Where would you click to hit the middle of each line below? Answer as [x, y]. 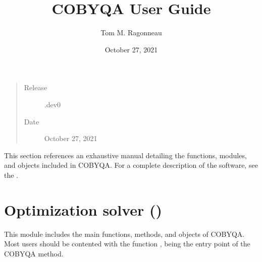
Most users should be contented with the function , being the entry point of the [127, 244]
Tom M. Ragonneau [131, 32]
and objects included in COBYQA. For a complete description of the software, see [131, 165]
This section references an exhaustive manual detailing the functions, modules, [125, 155]
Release [36, 87]
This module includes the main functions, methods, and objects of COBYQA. [124, 234]
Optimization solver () [83, 209]
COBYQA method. [34, 253]
